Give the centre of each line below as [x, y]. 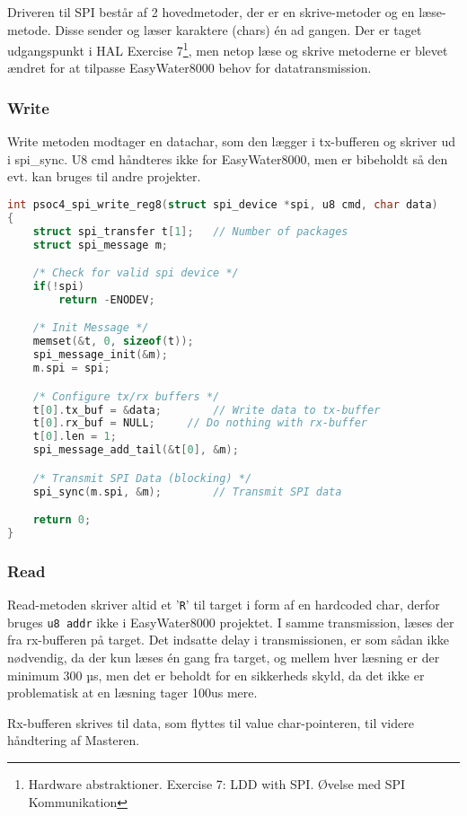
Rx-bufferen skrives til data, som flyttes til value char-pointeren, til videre [211, 722]
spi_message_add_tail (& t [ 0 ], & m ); [136, 450]
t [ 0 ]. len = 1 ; [75, 437]
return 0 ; [62, 520]
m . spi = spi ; [71, 369]
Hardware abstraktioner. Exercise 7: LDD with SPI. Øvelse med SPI [217, 783]
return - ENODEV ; [107, 299]
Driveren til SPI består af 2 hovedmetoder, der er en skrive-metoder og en [211, 12]
